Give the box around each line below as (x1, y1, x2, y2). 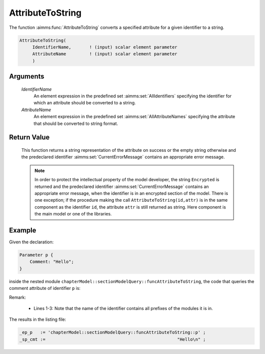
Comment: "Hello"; (29, 259, 74, 264)
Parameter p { (19, 252, 53, 258)
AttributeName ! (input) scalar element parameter (32, 51, 178, 57)
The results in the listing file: (9, 316, 66, 323)
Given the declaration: (9, 239, 54, 245)
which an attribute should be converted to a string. (33, 100, 136, 106)
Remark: (9, 294, 26, 300)
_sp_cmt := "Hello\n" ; (19, 336, 206, 342)
